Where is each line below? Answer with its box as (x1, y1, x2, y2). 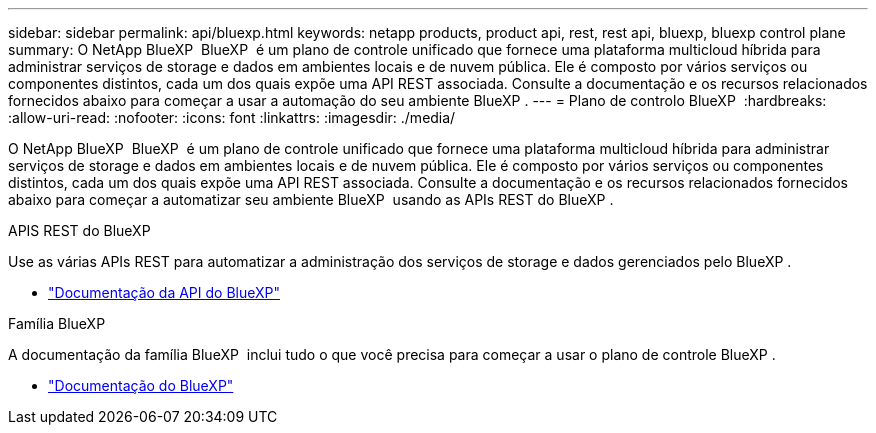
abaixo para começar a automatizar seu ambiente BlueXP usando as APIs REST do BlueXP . (8, 191, 614, 208)
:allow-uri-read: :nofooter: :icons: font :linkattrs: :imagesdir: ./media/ (8, 109, 456, 126)
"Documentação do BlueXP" (48, 377, 234, 394)
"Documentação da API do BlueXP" (48, 284, 281, 301)
